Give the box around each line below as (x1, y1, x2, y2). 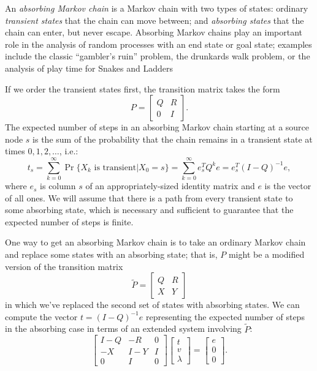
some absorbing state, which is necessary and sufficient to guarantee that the (5, 203, 294, 216)
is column (40, 179, 76, 192)
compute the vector (5, 310, 78, 323)
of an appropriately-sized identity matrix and (85, 179, 255, 192)
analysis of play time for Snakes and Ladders (5, 61, 173, 74)
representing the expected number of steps (145, 310, 305, 323)
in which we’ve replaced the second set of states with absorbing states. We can (5, 298, 300, 311)
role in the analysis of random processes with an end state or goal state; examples (5, 37, 312, 50)
